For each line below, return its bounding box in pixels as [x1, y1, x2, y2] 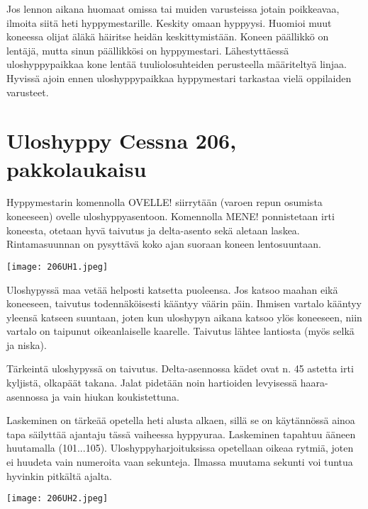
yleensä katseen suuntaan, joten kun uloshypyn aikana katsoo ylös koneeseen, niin [6, 309, 362, 324]
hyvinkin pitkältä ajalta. [6, 468, 113, 483]
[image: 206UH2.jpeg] [6, 493, 108, 504]
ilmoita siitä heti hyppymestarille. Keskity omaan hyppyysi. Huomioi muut [6, 15, 332, 30]
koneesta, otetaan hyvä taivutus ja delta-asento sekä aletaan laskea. [6, 222, 300, 237]
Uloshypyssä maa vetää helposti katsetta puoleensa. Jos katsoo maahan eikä [6, 282, 338, 297]
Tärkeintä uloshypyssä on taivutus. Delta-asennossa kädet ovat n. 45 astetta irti [6, 361, 354, 376]
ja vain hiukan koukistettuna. [51, 389, 179, 404]
